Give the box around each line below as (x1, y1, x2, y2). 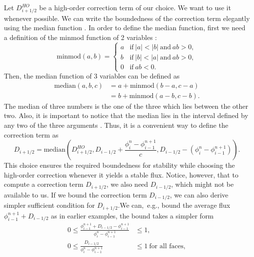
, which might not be (171, 179, 234, 189)
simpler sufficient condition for (4, 200, 95, 210)
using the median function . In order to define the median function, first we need (4, 22, 246, 33)
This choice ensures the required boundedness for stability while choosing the (4, 160, 235, 170)
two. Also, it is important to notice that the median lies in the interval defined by (4, 110, 249, 120)
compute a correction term (4, 179, 84, 189)
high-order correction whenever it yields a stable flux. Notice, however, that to (4, 169, 238, 179)
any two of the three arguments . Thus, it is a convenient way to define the (4, 119, 229, 130)
